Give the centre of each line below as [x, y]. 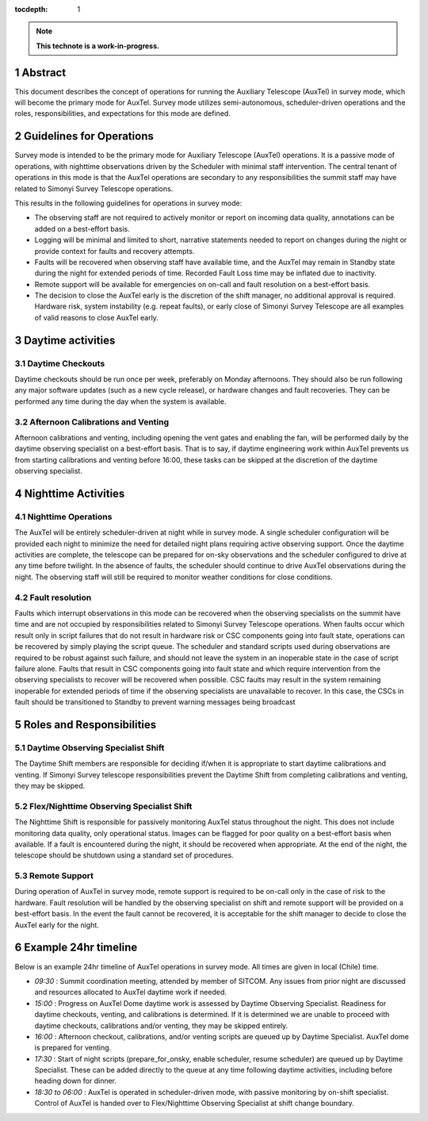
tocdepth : [31, 9]
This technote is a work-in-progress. [98, 46]
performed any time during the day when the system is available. [120, 401]
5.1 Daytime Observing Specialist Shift [90, 747]
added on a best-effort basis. [82, 228]
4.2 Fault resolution [53, 597]
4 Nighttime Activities [70, 493]
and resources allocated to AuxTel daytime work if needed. [131, 992]
